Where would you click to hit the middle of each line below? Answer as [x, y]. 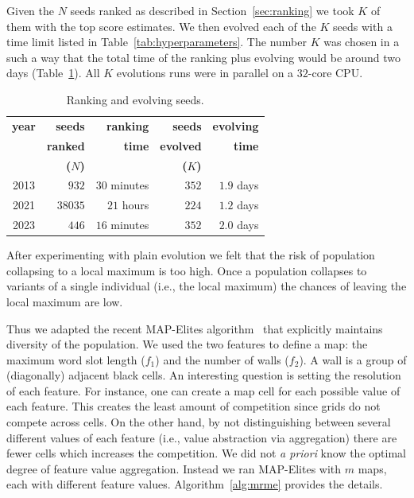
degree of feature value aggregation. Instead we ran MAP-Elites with [174, 468]
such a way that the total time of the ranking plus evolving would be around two [204, 57]
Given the [30, 10]
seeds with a [363, 26]
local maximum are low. [65, 301]
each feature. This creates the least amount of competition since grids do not [193, 406]
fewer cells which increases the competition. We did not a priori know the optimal [206, 453]
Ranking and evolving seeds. [135, 99]
